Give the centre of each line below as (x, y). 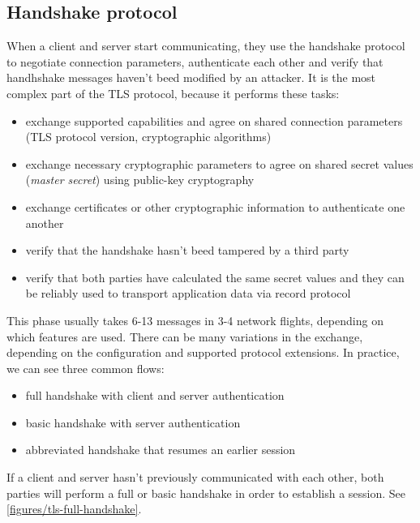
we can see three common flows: (86, 368)
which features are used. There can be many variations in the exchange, (185, 336)
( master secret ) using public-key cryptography (140, 180)
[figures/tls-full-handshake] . (74, 509)
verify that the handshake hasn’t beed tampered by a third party (187, 250)
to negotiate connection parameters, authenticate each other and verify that (195, 61)
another (45, 223)
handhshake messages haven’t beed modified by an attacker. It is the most (191, 77)
